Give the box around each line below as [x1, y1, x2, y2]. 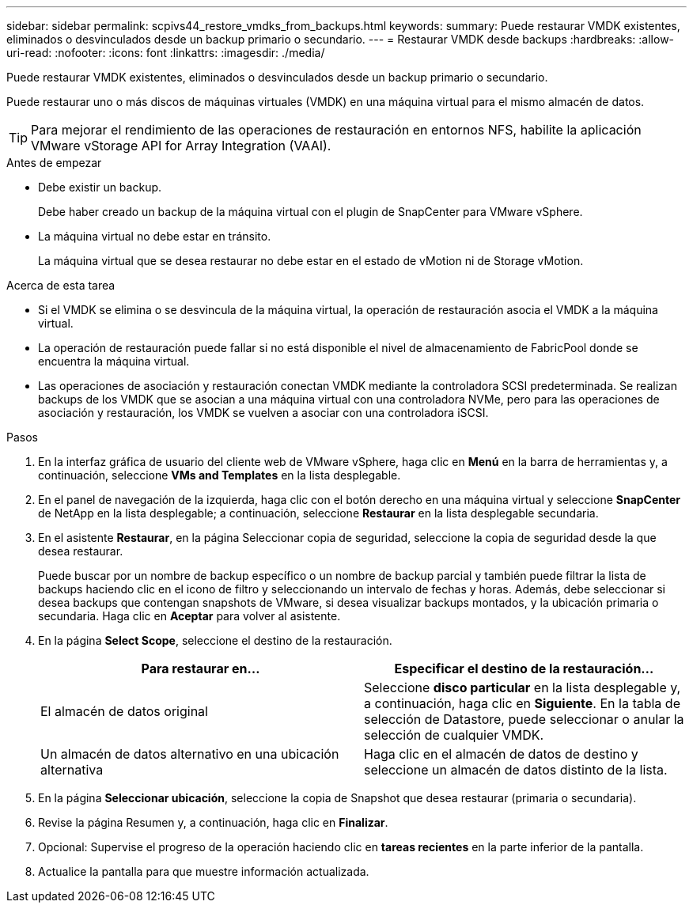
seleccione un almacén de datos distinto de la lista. [364, 762, 668, 778]
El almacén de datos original [40, 703, 208, 719]
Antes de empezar [6, 156, 102, 169]
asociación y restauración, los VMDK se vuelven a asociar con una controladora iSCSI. [38, 406, 489, 419]
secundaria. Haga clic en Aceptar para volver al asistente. [38, 609, 341, 623]
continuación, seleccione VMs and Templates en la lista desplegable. [38, 468, 401, 482]
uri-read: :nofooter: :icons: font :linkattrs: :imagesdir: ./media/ [6, 46, 325, 59]
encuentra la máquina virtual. [38, 354, 190, 368]
